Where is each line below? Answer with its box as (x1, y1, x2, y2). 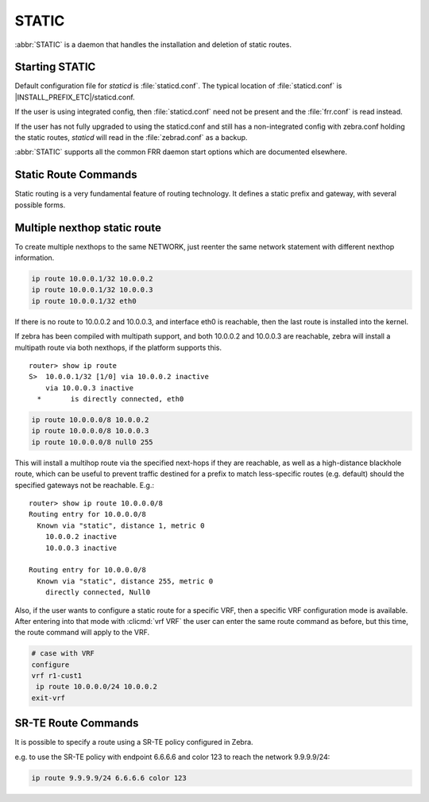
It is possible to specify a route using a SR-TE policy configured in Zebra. (14, 738, 253, 747)
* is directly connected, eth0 (37, 394, 184, 404)
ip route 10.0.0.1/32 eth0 (31, 296, 137, 305)
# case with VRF (31, 649, 95, 658)
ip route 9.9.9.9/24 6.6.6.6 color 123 (31, 773, 187, 782)
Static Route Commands (14, 168, 137, 182)
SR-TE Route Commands (14, 716, 139, 730)
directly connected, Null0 (44, 588, 151, 597)
